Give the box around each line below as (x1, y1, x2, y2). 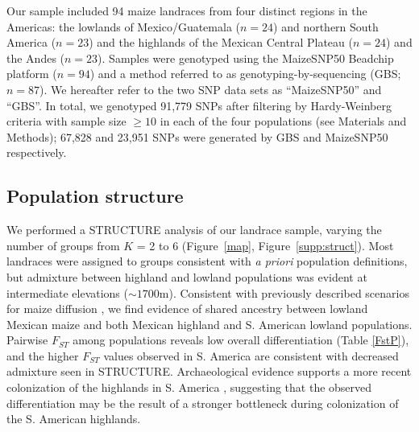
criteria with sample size (6, 113, 127, 130)
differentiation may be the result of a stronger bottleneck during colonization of (6, 394, 399, 411)
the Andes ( (6, 49, 65, 66)
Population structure (6, 183, 184, 208)
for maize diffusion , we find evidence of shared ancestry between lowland (6, 300, 368, 317)
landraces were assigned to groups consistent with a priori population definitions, (6, 253, 408, 269)
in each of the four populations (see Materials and (160, 113, 407, 130)
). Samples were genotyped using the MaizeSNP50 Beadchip (97, 49, 394, 66)
